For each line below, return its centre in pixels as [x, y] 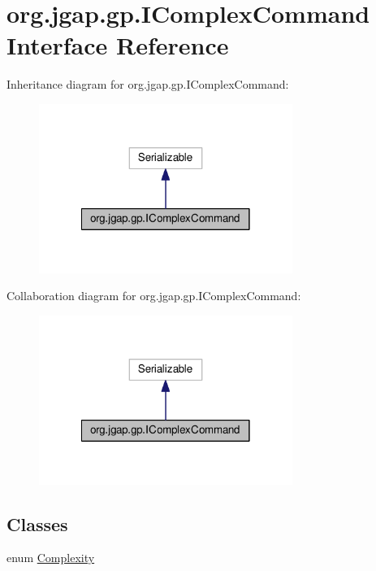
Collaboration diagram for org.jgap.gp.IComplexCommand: [154, 296]
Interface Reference [118, 45]
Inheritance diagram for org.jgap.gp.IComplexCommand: [148, 84]
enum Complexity [51, 558]
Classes [37, 523]
